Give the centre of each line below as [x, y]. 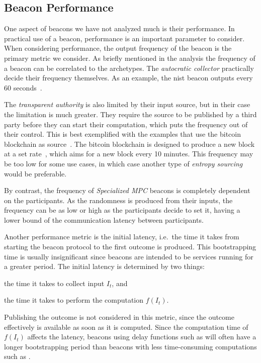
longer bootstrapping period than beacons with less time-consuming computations [130, 346]
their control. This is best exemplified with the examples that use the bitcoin [123, 134]
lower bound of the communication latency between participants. [104, 219]
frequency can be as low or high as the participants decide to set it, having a [122, 210]
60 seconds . [23, 87]
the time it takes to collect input [54, 283]
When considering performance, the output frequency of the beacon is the [118, 48]
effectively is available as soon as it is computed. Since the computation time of [126, 327]
